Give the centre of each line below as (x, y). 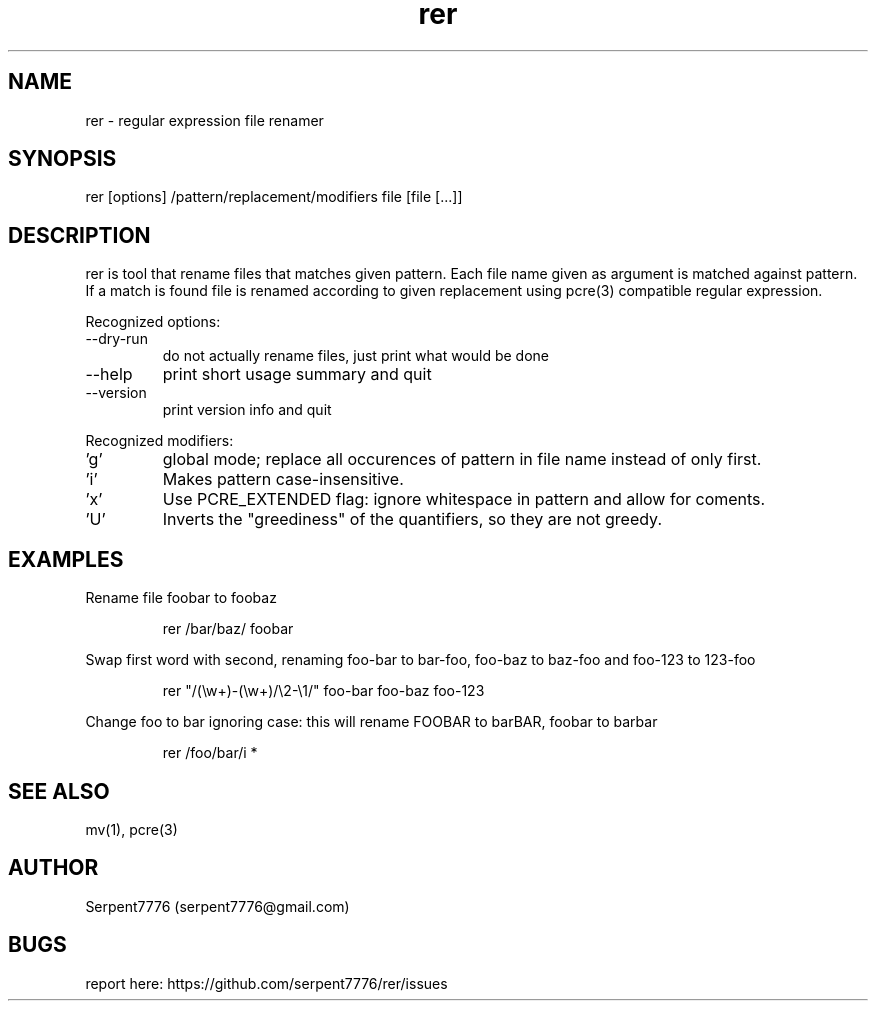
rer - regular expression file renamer (204, 120)
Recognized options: (153, 322)
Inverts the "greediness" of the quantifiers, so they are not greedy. (412, 519)
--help (109, 374)
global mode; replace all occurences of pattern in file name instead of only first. (462, 459)
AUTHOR (53, 868)
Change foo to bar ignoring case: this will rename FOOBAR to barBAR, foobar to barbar (371, 722)
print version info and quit (247, 410)
